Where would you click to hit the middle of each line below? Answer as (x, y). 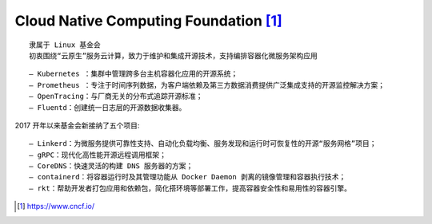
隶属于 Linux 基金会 (65, 45)
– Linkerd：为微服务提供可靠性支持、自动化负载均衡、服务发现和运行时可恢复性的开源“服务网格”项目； (203, 144)
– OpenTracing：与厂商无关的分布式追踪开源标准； (116, 96)
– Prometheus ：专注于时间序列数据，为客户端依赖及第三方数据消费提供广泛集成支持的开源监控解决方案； (207, 85)
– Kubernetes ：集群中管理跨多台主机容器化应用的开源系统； (134, 74)
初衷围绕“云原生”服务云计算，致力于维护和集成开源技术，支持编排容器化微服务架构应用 (173, 55)
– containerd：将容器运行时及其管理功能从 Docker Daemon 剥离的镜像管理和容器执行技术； (188, 177)
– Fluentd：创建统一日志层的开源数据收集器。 (108, 107)
